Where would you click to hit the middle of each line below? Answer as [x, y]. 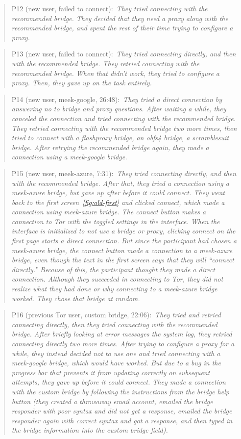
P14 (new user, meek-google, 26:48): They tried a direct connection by [117, 99]
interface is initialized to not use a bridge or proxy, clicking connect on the [123, 231]
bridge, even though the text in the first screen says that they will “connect [123, 260]
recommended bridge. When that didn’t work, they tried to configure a [116, 73]
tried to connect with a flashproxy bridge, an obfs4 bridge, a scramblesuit [120, 138]
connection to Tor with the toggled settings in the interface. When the [116, 221]
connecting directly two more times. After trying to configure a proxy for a [123, 343]
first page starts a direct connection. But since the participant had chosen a [124, 241]
